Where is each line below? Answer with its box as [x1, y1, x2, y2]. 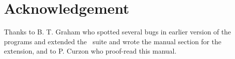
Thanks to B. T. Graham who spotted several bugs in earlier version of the [4, 27, 231, 37]
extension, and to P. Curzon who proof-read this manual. [4, 46, 177, 56]
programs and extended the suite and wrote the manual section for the [4, 36, 222, 46]
